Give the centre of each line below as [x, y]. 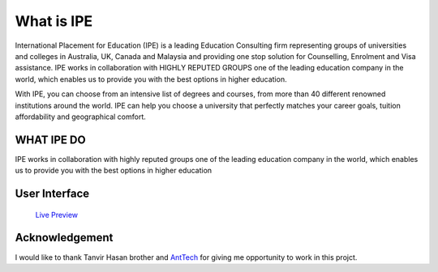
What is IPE [54, 21]
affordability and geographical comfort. [80, 117]
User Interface [52, 193]
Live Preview [57, 215]
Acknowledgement [64, 238]
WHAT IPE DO [50, 140]
